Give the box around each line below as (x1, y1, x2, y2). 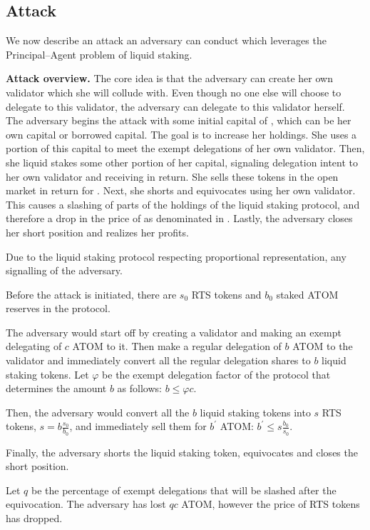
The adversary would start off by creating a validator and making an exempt (6, 324, 341, 339)
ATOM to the (292, 339, 353, 354)
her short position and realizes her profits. (6, 224, 189, 239)
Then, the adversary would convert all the (6, 404, 190, 419)
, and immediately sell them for (69, 419, 207, 434)
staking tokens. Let (6, 366, 89, 381)
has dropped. (6, 511, 63, 526)
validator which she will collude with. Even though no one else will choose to (6, 84, 341, 99)
